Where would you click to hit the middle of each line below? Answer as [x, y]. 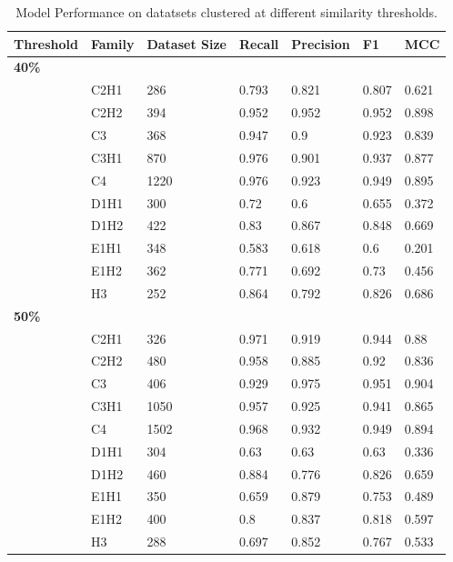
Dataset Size [186, 43]
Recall [259, 43]
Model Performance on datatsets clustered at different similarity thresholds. [226, 12]
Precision [321, 43]
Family [112, 43]
